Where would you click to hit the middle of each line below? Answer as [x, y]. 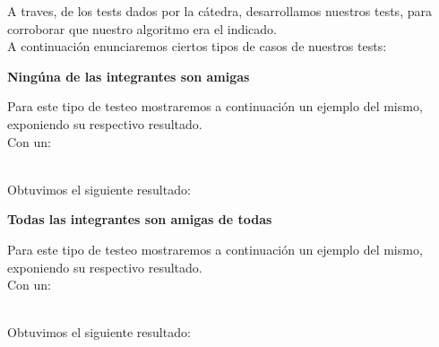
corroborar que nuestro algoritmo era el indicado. [142, 28]
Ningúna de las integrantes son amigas [129, 76]
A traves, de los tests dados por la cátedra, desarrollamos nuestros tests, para [219, 11]
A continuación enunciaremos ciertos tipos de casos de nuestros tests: [197, 46]
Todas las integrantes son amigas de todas [140, 219]
